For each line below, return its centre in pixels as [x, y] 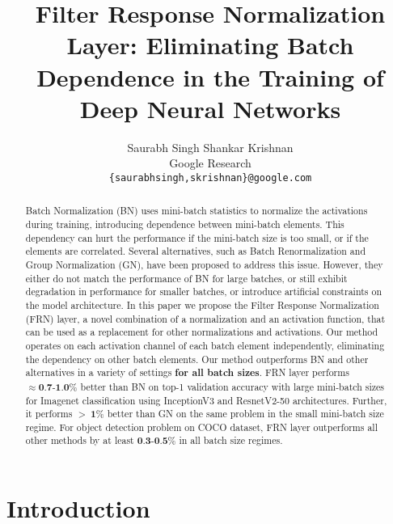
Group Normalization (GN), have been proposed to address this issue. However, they [204, 264]
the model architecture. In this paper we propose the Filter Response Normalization [202, 304]
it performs [49, 414]
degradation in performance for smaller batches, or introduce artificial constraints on [204, 292]
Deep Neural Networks [210, 108]
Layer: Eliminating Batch [210, 45]
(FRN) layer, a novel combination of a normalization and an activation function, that [205, 318]
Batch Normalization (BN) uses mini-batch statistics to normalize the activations [196, 211]
